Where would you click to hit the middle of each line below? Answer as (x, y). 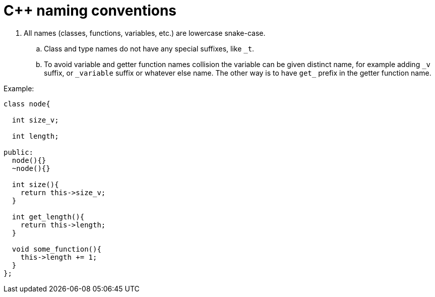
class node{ (27, 104)
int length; (35, 136)
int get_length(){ (48, 217)
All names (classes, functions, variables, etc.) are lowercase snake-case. (145, 33)
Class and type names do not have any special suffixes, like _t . (149, 48)
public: (19, 152)
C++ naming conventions (90, 11)
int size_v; (35, 120)
